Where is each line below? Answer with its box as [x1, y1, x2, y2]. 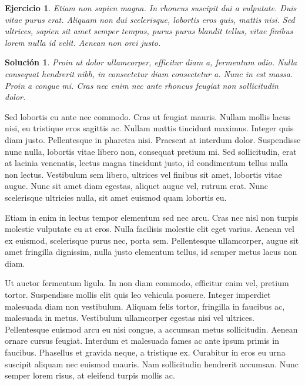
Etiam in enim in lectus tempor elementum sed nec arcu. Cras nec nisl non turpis [5, 211, 299, 223]
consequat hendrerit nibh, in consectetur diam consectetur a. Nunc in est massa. [5, 67, 293, 79]
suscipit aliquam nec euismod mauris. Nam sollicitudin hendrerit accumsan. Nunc [5, 357, 299, 370]
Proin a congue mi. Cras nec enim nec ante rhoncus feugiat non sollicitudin [5, 79, 279, 91]
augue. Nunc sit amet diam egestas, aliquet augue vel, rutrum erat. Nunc [5, 180, 268, 192]
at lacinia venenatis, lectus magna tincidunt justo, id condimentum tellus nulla [5, 157, 288, 169]
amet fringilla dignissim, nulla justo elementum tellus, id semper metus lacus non [5, 245, 297, 258]
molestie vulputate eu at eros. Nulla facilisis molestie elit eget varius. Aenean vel [5, 223, 294, 235]
